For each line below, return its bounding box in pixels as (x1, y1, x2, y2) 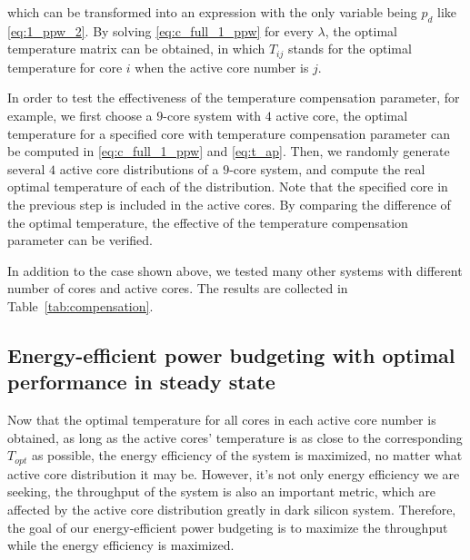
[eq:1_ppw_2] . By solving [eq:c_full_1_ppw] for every (7, 21, 314, 40)
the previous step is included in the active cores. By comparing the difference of (7, 195, 451, 213)
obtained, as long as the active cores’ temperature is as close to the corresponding (7, 427, 463, 447)
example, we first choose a (7, 106, 153, 125)
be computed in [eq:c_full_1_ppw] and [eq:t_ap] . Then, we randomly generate (7, 142, 450, 161)
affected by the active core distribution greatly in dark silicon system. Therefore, (7, 499, 456, 518)
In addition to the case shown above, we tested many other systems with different (7, 260, 463, 280)
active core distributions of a (59, 159, 219, 178)
